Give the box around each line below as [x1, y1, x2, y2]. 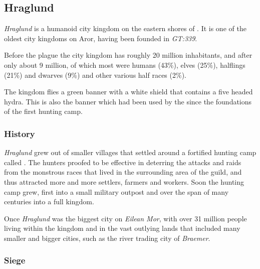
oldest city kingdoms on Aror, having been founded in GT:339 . [4, 33, 197, 43]
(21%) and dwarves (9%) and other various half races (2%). [4, 69, 186, 80]
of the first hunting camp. [4, 106, 83, 116]
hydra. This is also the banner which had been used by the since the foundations [4, 96, 252, 106]
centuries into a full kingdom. [4, 196, 94, 207]
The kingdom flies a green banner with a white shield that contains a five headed [4, 86, 253, 97]
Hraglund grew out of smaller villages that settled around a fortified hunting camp [4, 147, 256, 158]
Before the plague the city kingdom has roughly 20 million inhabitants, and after [4, 50, 252, 60]
